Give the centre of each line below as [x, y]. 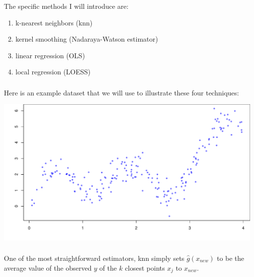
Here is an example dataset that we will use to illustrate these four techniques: [122, 92]
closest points [145, 267]
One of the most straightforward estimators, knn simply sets [94, 258]
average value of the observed [48, 267]
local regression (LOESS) [53, 72]
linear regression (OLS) [50, 55]
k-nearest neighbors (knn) [54, 22]
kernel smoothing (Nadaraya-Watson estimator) [87, 39]
